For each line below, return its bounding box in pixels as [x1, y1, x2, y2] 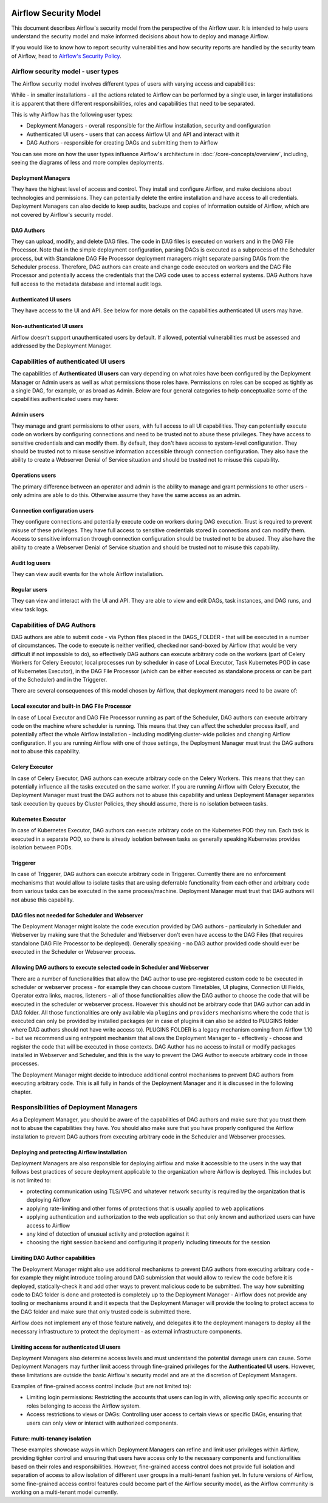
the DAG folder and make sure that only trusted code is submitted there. [11, 1308, 191, 1315]
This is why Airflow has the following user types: [11, 111, 133, 118]
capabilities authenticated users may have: [11, 395, 118, 403]
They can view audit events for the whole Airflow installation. [11, 570, 164, 578]
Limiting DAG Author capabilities [11, 1255, 95, 1262]
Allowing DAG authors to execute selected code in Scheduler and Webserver [11, 964, 209, 971]
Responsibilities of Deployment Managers [11, 1103, 138, 1112]
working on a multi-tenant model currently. [11, 1488, 118, 1496]
